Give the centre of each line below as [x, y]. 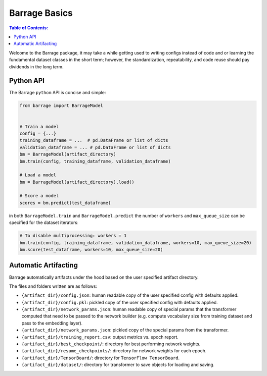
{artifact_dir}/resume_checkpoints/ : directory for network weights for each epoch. [114, 351]
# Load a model [38, 175]
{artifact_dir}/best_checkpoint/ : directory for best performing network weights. [111, 344]
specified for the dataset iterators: [44, 222]
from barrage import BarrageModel [61, 106]
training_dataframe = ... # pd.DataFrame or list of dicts [94, 140]
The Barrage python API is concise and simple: [58, 93]
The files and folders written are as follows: [53, 286]
